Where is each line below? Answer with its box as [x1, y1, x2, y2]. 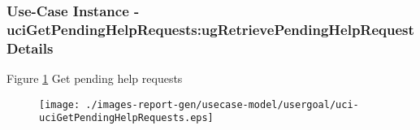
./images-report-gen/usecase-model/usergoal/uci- [85, 98, 359, 110]
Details [6, 37, 54, 58]
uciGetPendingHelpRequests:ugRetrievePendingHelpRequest [6, 19, 414, 39]
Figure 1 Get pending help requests [6, 70, 183, 87]
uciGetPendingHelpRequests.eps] [39, 112, 214, 124]
